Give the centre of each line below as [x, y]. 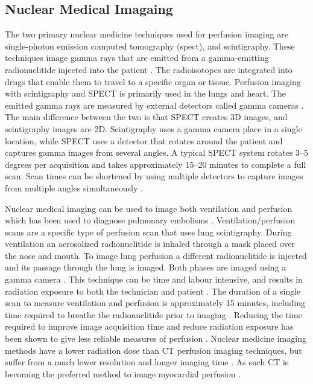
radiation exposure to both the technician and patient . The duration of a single [153, 291]
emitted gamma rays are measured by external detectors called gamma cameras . [154, 105]
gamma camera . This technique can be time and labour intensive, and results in [154, 279]
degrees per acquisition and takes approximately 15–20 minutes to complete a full [156, 164]
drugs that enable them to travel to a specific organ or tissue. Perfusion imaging [153, 81]
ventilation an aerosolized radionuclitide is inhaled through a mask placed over [150, 244]
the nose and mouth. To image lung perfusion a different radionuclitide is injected [156, 255]
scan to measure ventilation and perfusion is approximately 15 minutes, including [155, 303]
